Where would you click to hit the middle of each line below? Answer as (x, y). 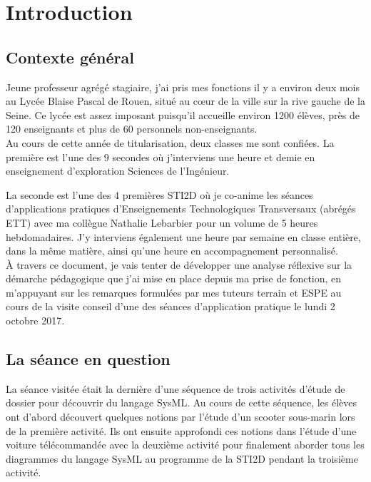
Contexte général (70, 57)
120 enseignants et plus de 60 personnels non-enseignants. (132, 129)
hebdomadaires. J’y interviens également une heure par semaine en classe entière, (183, 236)
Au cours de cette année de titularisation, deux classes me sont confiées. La (170, 142)
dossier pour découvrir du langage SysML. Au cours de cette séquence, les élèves (182, 402)
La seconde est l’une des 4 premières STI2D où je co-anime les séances (159, 194)
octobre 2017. (35, 321)
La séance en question (88, 359)
